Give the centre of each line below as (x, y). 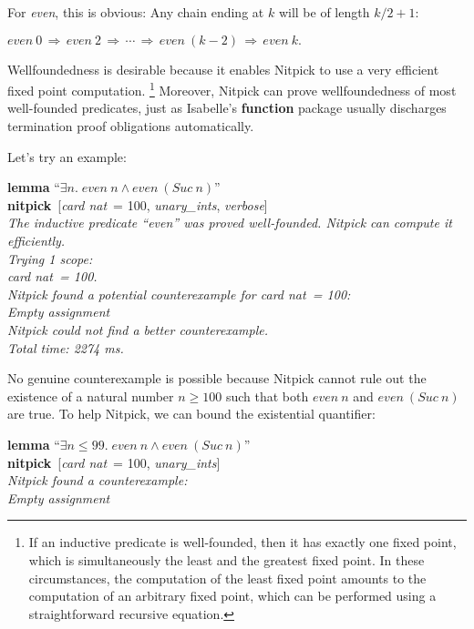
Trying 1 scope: (50, 258)
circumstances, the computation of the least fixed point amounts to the (227, 578)
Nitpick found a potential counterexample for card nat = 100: (179, 294)
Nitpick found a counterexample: (98, 480)
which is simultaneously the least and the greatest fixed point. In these (227, 559)
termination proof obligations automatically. (131, 126)
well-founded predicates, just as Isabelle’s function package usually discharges (227, 108)
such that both (267, 396)
